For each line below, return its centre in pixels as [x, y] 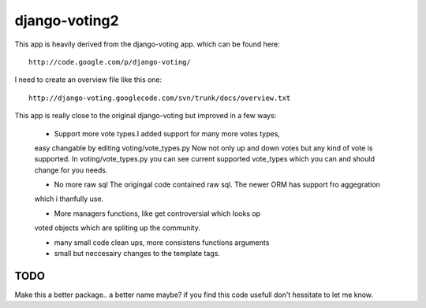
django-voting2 [67, 20]
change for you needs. [71, 170]
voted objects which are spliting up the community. [117, 228]
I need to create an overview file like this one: [88, 80]
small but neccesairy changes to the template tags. [137, 254]
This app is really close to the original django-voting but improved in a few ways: [146, 116]
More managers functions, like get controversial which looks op [157, 213]
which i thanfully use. [69, 199]
